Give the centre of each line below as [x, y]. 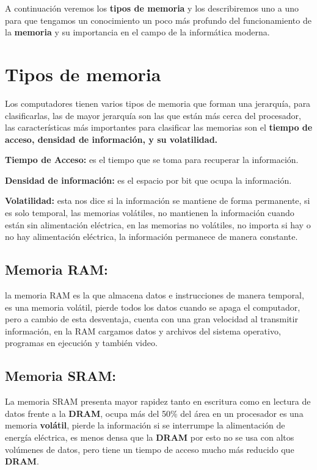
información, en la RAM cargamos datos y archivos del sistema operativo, [143, 331]
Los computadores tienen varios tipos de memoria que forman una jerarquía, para [158, 103]
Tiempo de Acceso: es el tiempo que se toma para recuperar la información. [152, 160]
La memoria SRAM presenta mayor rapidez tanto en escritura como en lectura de [158, 401]
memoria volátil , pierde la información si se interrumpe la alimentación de [145, 425]
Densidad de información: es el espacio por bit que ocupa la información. [148, 180]
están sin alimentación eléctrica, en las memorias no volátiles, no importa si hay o [158, 224]
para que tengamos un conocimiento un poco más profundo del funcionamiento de [158, 20]
